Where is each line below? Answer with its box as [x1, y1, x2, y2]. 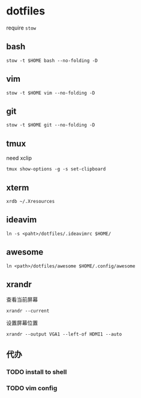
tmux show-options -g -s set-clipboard [6, 166, 106, 172]
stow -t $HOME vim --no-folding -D [6, 90, 95, 96]
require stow [6, 24, 37, 31]
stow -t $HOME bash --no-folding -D [6, 57, 98, 64]
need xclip [6, 155, 32, 162]
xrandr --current [6, 308, 50, 314]
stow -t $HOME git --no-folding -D [6, 122, 95, 128]
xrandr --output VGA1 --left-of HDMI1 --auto [6, 331, 122, 338]
